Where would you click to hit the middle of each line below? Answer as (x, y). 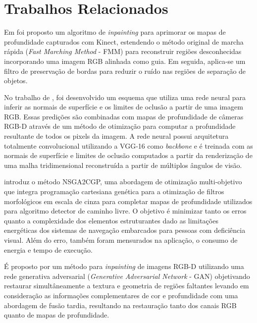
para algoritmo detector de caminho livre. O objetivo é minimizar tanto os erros (125, 211)
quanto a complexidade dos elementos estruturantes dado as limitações (111, 220)
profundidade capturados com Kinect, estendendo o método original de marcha (124, 41)
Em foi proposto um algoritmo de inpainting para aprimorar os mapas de (115, 32)
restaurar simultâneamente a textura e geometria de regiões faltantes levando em (127, 286)
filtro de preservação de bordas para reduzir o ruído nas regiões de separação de (125, 71)
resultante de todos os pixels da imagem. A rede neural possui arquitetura (116, 136)
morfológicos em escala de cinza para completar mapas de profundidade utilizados (128, 201)
